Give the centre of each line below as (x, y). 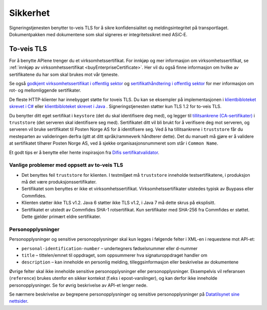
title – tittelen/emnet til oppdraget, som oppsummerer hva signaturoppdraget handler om (114, 255)
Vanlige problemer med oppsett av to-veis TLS (66, 165)
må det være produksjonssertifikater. (59, 182)
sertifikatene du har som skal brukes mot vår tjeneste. (64, 74)
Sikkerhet (29, 13)
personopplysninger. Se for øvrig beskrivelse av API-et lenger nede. (78, 285)
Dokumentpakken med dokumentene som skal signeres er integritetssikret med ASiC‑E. (98, 34)
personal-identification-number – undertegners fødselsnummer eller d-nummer (110, 248)
